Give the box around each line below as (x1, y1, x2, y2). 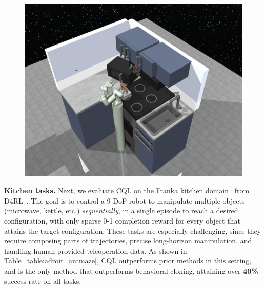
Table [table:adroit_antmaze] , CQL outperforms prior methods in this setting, (4, 255, 252, 266)
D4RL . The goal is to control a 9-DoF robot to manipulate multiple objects (4, 195, 245, 206)
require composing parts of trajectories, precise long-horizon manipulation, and (4, 235, 252, 246)
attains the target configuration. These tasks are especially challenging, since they (4, 225, 261, 236)
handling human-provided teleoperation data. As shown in (4, 245, 187, 256)
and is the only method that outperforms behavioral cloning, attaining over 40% (4, 265, 258, 276)
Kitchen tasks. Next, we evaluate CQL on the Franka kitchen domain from (4, 185, 250, 196)
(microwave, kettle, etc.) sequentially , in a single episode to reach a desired (4, 205, 238, 216)
